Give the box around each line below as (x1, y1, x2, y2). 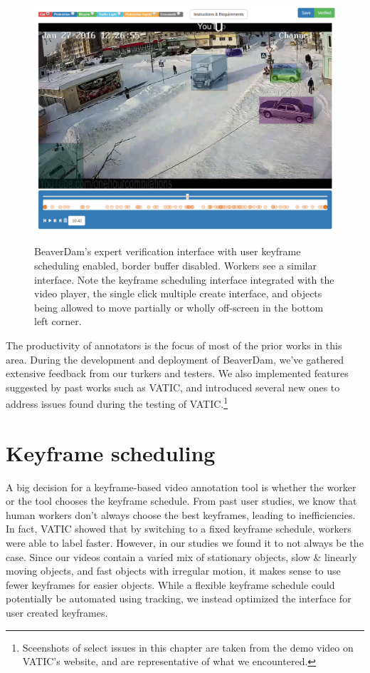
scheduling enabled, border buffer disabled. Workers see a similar (34, 257, 317, 272)
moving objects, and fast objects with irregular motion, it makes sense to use (6, 563, 341, 578)
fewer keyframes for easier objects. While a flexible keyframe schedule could (6, 577, 335, 592)
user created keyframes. (6, 605, 108, 620)
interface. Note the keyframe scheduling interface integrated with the (34, 272, 334, 287)
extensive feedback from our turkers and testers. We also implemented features (6, 366, 349, 381)
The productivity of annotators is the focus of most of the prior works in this (6, 337, 342, 352)
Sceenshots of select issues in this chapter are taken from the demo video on (22, 639, 354, 654)
